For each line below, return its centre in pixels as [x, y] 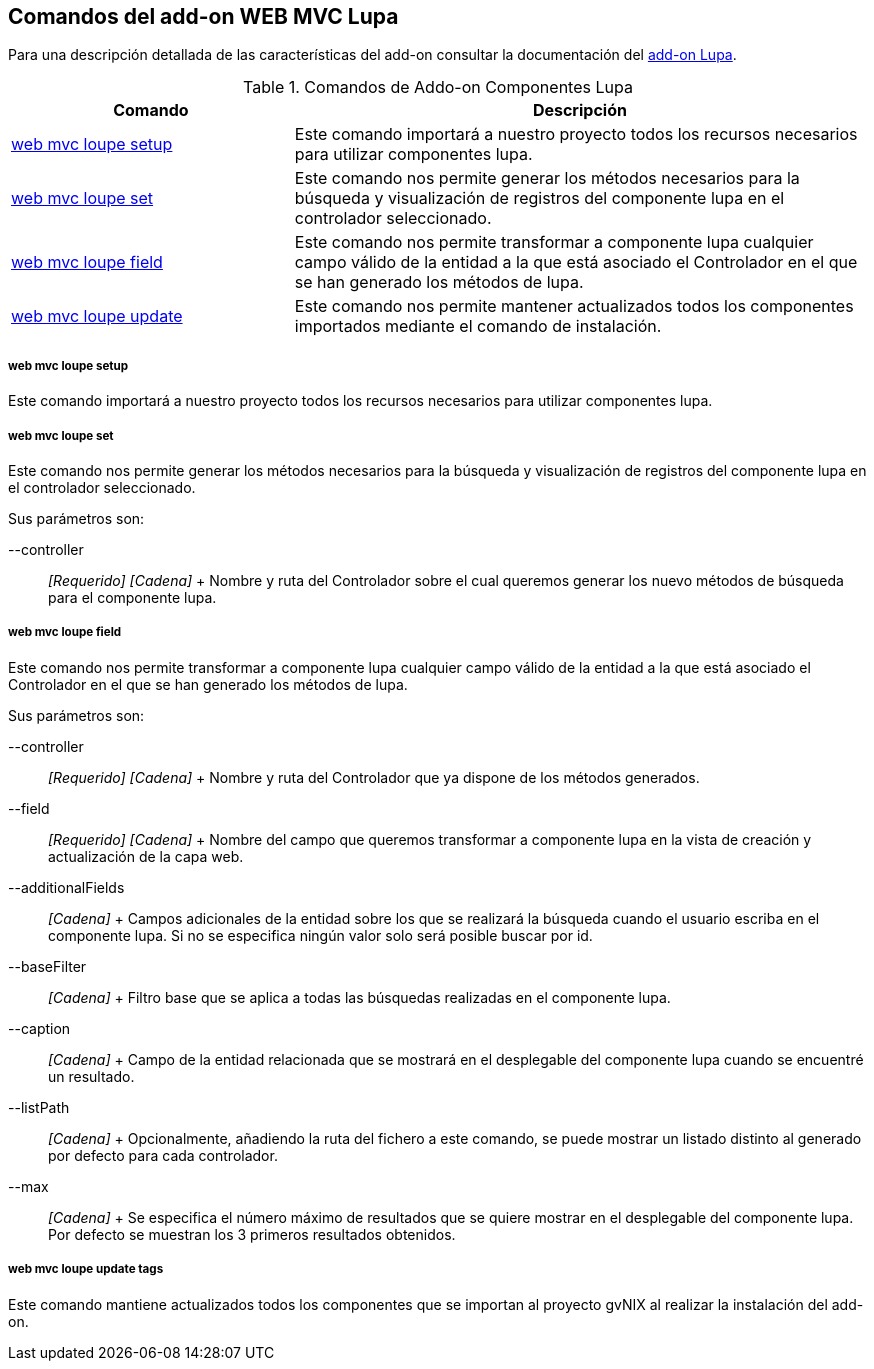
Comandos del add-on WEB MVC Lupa [203, 16]
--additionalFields [66, 887]
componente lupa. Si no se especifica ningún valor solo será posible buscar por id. [320, 935]
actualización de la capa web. [146, 856]
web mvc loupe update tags [86, 1269]
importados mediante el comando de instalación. [478, 326]
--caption [39, 1028]
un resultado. [91, 1076]
